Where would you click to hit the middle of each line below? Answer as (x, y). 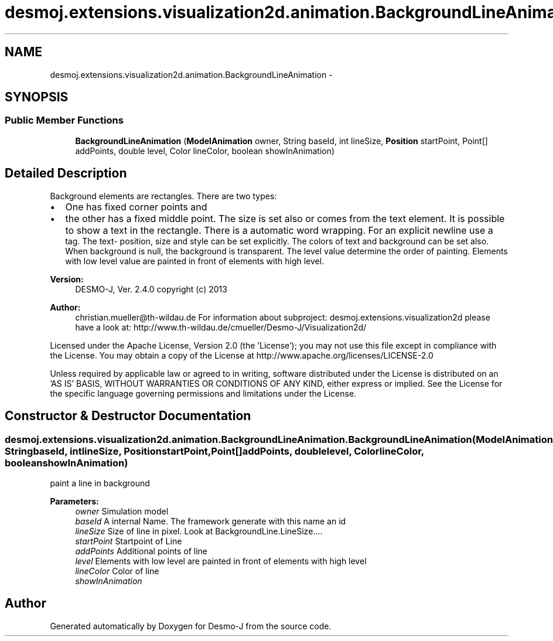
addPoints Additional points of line (141, 551)
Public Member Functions (64, 120)
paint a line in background (100, 483)
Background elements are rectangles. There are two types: (163, 196)
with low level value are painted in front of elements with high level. (195, 261)
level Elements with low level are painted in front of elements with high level (221, 561)
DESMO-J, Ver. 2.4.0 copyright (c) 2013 (151, 289)
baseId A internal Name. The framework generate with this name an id (211, 521)
